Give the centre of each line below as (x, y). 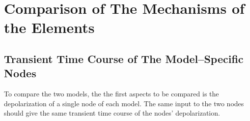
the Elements (49, 27)
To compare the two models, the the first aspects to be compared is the (111, 94)
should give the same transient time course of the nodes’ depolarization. (112, 113)
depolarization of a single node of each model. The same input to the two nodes (124, 103)
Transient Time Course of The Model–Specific (124, 58)
